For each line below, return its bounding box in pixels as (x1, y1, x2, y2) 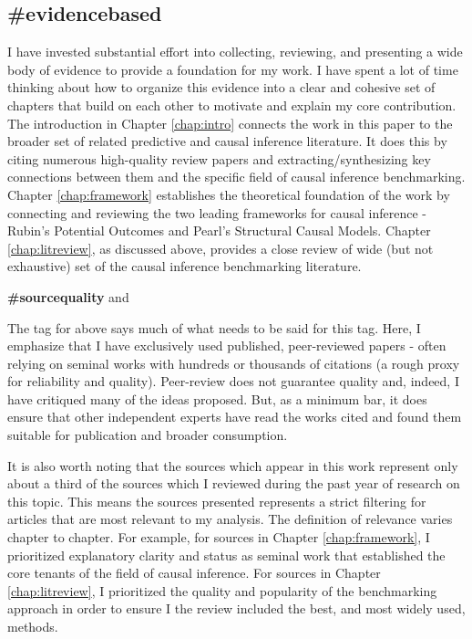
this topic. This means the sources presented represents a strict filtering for (7, 491, 426, 510)
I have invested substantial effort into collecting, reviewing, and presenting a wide (7, 42, 463, 61)
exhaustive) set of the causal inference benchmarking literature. (7, 257, 362, 276)
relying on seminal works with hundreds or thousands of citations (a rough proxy (7, 353, 460, 372)
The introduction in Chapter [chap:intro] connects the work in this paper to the (7, 113, 453, 132)
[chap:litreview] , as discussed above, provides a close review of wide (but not (7, 238, 434, 257)
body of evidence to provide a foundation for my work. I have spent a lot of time (7, 59, 458, 79)
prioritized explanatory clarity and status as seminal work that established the (7, 545, 446, 564)
